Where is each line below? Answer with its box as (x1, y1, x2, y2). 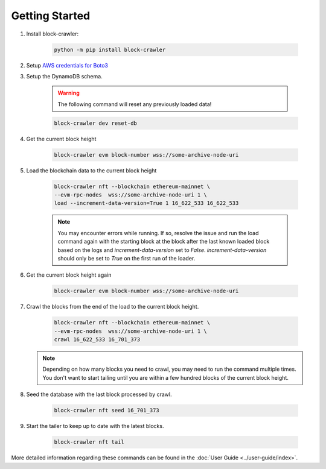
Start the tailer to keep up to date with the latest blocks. (26, 423, 164, 430)
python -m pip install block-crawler (54, 46, 166, 53)
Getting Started (11, 9, 91, 22)
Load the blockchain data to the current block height (26, 166, 157, 174)
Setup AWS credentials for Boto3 (26, 61, 109, 69)
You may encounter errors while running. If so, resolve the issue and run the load (57, 229, 259, 236)
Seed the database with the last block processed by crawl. (26, 391, 172, 398)
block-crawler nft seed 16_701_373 (54, 407, 159, 414)
